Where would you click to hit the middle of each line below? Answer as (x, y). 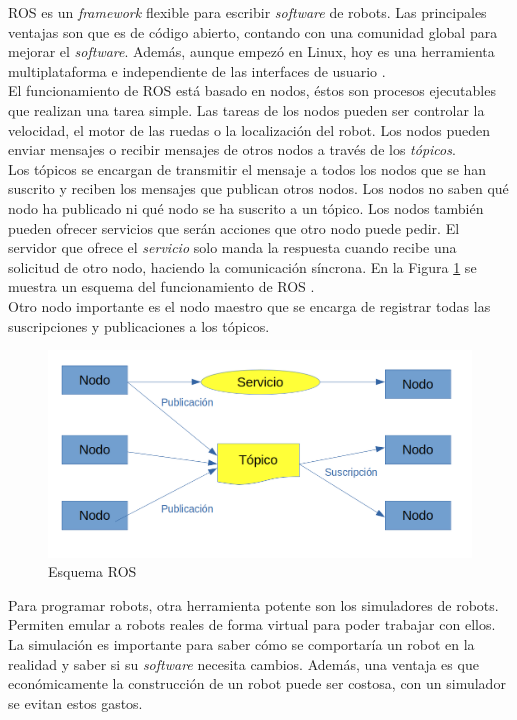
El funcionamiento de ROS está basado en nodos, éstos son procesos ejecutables (252, 90)
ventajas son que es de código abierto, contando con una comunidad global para (253, 31)
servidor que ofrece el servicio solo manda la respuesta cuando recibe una (232, 247)
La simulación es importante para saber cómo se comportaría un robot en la (241, 643)
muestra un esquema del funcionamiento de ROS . (161, 286)
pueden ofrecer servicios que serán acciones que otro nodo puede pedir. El (234, 227)
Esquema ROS (92, 571)
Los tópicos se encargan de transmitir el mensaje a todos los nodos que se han (247, 168)
